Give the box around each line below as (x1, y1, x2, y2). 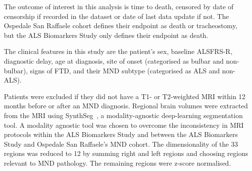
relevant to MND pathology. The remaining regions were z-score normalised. (4, 157, 231, 168)
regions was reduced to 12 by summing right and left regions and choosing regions (4, 148, 248, 158)
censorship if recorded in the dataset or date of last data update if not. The (4, 11, 229, 21)
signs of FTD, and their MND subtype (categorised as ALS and (30, 65, 220, 75)
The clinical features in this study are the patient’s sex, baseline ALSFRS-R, (4, 46, 233, 56)
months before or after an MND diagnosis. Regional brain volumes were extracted (4, 101, 248, 111)
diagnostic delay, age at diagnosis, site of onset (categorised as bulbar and (4, 55, 224, 66)
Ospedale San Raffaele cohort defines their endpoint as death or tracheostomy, (4, 20, 237, 31)
